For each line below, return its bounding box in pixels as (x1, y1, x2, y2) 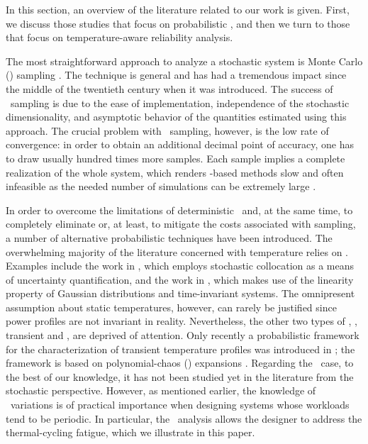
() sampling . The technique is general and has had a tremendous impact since (6, 67, 347, 82)
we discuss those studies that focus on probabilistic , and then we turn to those (6, 16, 350, 30)
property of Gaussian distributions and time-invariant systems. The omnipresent (6, 286, 355, 301)
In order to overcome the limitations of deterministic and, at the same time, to (6, 202, 353, 217)
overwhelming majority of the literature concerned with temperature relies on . (6, 244, 348, 259)
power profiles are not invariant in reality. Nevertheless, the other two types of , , (6, 313, 358, 328)
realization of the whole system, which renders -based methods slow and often (6, 165, 344, 179)
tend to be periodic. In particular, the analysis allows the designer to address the (6, 411, 362, 426)
